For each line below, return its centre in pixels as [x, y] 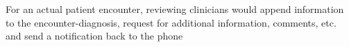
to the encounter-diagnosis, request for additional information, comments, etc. [171, 22]
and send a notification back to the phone [94, 36]
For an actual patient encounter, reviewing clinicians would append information [175, 9]
